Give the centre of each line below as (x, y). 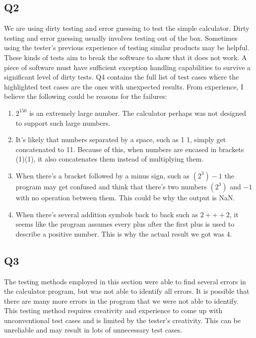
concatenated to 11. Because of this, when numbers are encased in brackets (130, 149)
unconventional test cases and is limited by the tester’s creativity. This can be (122, 320)
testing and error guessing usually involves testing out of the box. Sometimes (121, 38)
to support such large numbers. (63, 123)
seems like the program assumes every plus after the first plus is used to (125, 224)
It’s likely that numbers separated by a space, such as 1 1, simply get (121, 139)
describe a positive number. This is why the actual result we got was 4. (124, 233)
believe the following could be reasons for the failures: (86, 96)
